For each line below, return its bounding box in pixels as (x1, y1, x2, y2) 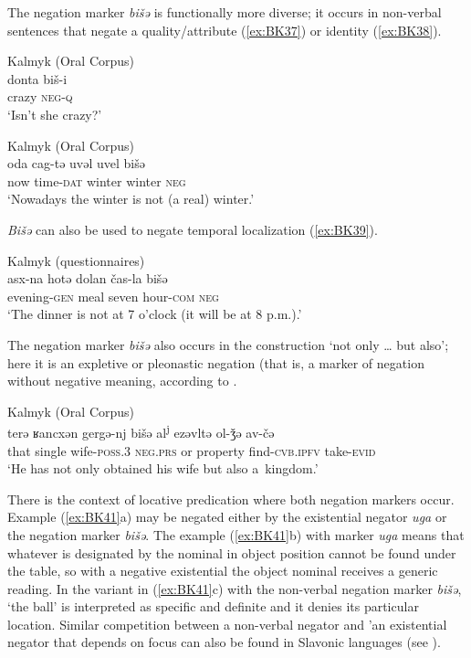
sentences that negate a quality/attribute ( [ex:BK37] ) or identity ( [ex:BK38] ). (7, 20, 442, 39)
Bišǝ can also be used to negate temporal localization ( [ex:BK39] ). (7, 219, 378, 239)
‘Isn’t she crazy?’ (7, 104, 102, 123)
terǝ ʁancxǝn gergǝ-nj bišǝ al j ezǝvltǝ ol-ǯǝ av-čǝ (7, 420, 275, 441)
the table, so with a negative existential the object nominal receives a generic (7, 561, 438, 580)
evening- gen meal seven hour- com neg (7, 286, 219, 305)
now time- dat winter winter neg (7, 171, 186, 190)
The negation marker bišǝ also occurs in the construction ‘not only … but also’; (7, 334, 449, 354)
